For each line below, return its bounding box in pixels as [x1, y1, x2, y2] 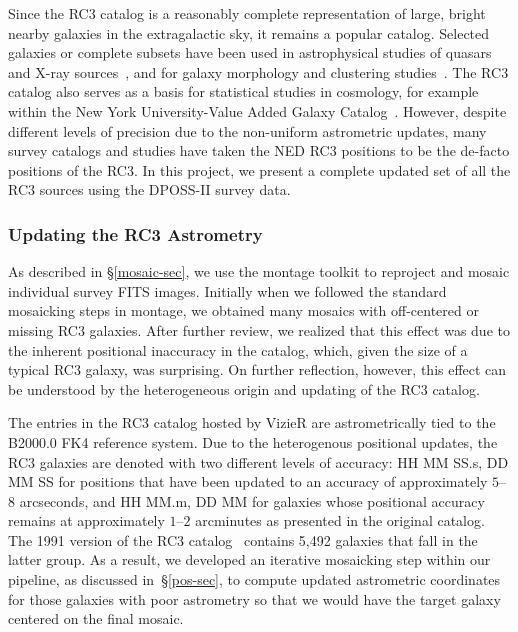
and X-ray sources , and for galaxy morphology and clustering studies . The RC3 [8, 61, 509, 82]
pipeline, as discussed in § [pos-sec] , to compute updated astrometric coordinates [8, 569, 501, 590]
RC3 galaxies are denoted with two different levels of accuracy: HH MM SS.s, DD [8, 451, 509, 472]
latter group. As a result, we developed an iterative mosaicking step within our [8, 549, 491, 570]
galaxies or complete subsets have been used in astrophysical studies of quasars [8, 42, 492, 63]
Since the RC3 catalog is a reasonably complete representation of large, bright [8, 3, 486, 23]
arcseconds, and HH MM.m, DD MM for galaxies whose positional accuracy [19, 490, 485, 511]
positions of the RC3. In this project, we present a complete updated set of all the [8, 159, 511, 180]
